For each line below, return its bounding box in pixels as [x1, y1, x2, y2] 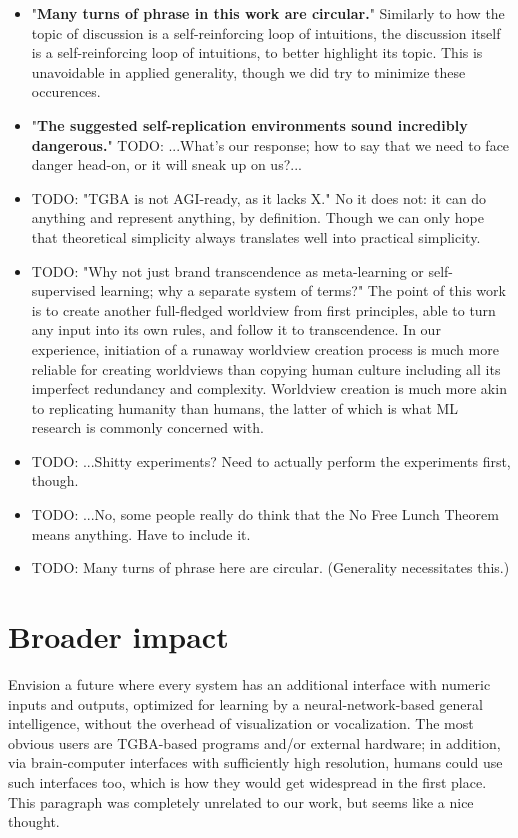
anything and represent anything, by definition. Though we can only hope [31, 207, 484, 228]
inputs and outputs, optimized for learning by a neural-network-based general [8, 693, 483, 714]
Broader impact [8, 616, 229, 657]
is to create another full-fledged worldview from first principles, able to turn [31, 299, 496, 320]
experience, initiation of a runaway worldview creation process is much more [31, 338, 499, 359]
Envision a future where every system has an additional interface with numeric [8, 673, 491, 694]
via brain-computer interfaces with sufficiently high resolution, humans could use [8, 752, 503, 773]
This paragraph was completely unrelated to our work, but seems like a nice [8, 791, 474, 812]
